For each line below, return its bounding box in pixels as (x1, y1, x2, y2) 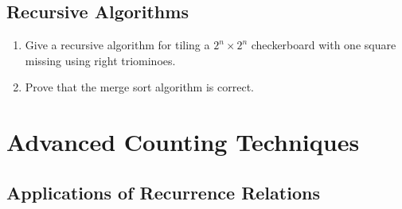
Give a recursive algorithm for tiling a (25, 37, 210, 53)
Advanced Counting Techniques (6, 126, 360, 158)
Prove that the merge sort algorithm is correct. (25, 79, 254, 95)
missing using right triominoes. (25, 52, 176, 68)
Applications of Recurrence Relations (6, 180, 320, 204)
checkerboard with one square (251, 37, 396, 53)
